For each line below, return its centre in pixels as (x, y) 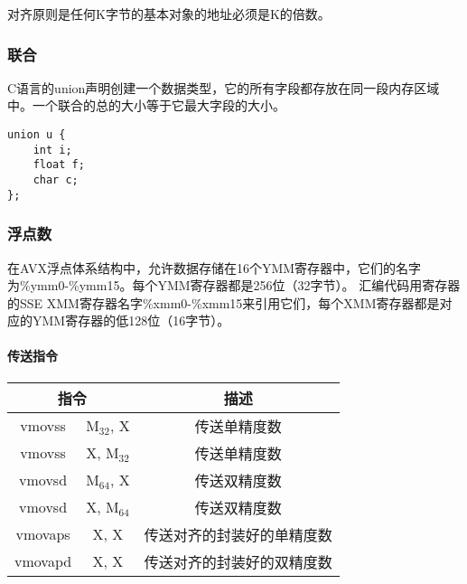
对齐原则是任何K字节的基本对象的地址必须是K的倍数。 (169, 14)
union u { (37, 135)
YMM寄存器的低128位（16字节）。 (131, 320)
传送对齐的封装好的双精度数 (238, 561)
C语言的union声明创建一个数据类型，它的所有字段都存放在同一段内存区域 (224, 87)
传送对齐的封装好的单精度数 (238, 534)
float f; (59, 165)
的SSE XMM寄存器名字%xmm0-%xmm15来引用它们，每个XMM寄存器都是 (224, 302)
